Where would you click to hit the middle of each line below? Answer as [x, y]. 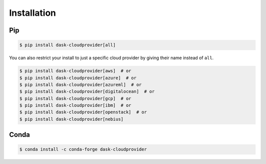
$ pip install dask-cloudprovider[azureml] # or [81, 84]
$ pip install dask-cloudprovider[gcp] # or [75, 98]
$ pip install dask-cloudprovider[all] [67, 45]
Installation [33, 13]
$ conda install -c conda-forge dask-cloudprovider [83, 149]
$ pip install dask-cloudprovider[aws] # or [75, 71]
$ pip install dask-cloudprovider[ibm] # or [75, 105]
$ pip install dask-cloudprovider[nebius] [71, 119]
